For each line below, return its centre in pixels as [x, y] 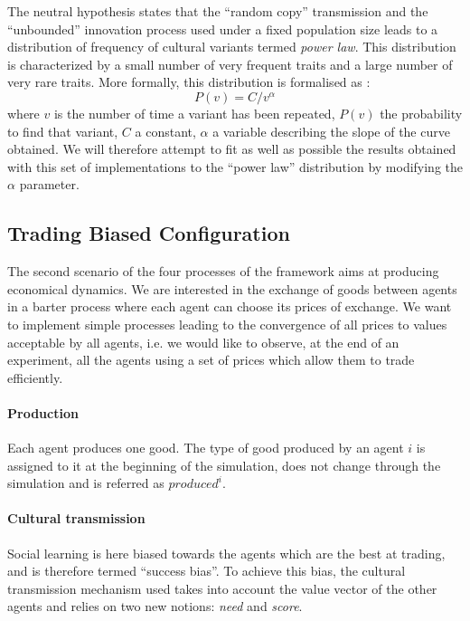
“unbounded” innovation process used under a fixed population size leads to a [223, 29]
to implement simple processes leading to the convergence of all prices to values [227, 324]
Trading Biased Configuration [149, 233]
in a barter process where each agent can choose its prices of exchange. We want [230, 306]
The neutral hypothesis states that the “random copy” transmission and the [218, 11]
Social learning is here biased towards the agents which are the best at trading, [226, 553]
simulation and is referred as [86, 483]
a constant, [165, 131]
